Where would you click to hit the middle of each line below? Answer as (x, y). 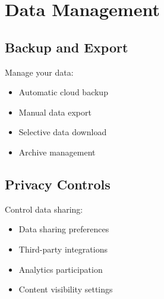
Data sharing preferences (64, 229)
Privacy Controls (58, 184)
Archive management (57, 152)
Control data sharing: (44, 209)
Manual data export (55, 112)
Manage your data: (39, 72)
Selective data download (63, 132)
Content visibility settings (66, 289)
